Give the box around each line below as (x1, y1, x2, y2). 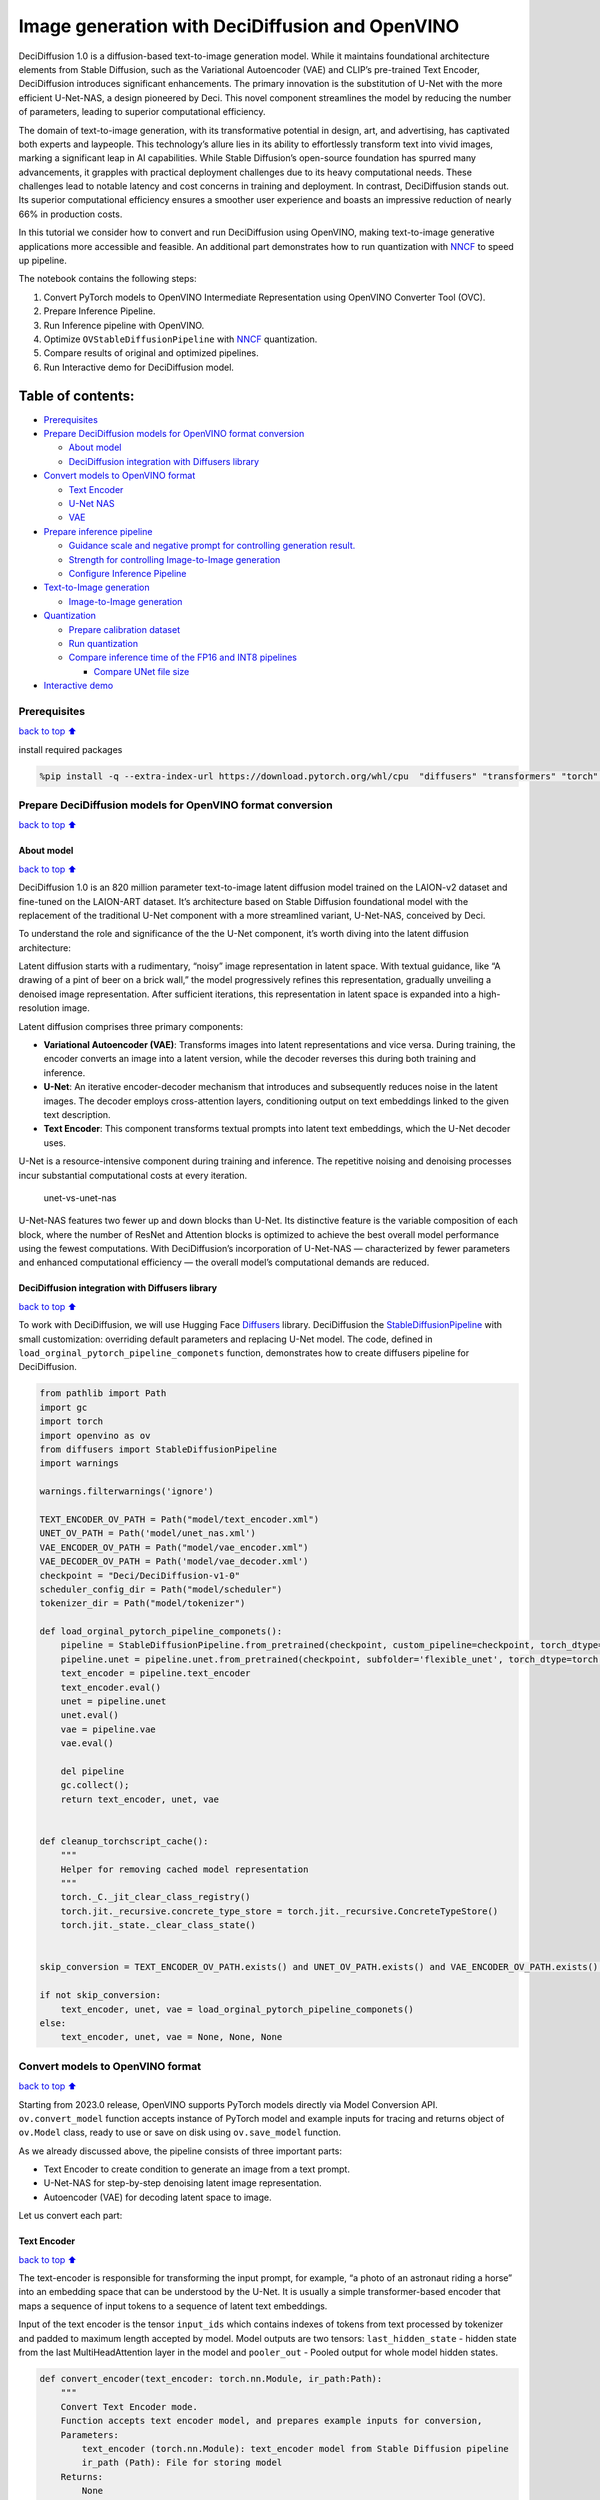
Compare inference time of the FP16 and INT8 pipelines (68, 651, 297, 664)
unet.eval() (60, 1710, 120, 1721)
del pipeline (60, 1765, 125, 1777)
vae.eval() (60, 1738, 114, 1749)
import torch (39, 1416, 104, 1427)
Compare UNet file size (93, 665, 190, 677)
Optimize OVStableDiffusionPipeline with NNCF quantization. (43, 333, 318, 345)
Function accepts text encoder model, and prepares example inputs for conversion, (60, 2415, 483, 2427)
